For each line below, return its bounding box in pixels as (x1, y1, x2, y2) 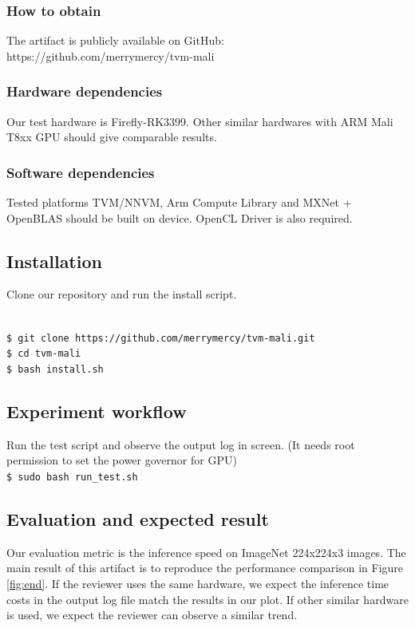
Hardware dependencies (6, 81, 163, 101)
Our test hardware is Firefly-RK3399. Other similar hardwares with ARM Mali (6, 113, 393, 129)
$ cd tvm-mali (6, 348, 81, 360)
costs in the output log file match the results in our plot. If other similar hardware (6, 590, 409, 607)
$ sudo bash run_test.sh (6, 471, 138, 483)
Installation (6, 248, 102, 273)
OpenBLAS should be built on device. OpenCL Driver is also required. (6, 209, 353, 226)
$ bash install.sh (6, 363, 104, 375)
